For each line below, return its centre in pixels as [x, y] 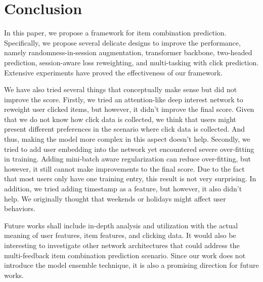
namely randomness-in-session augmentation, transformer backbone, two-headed [128, 52]
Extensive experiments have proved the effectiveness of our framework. [113, 72]
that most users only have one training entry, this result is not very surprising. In [130, 178]
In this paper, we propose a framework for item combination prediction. [115, 33]
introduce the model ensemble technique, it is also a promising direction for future [131, 265]
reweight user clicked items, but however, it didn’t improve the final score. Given [129, 109]
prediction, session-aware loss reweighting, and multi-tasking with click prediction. [131, 62]
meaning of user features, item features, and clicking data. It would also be [120, 235]
